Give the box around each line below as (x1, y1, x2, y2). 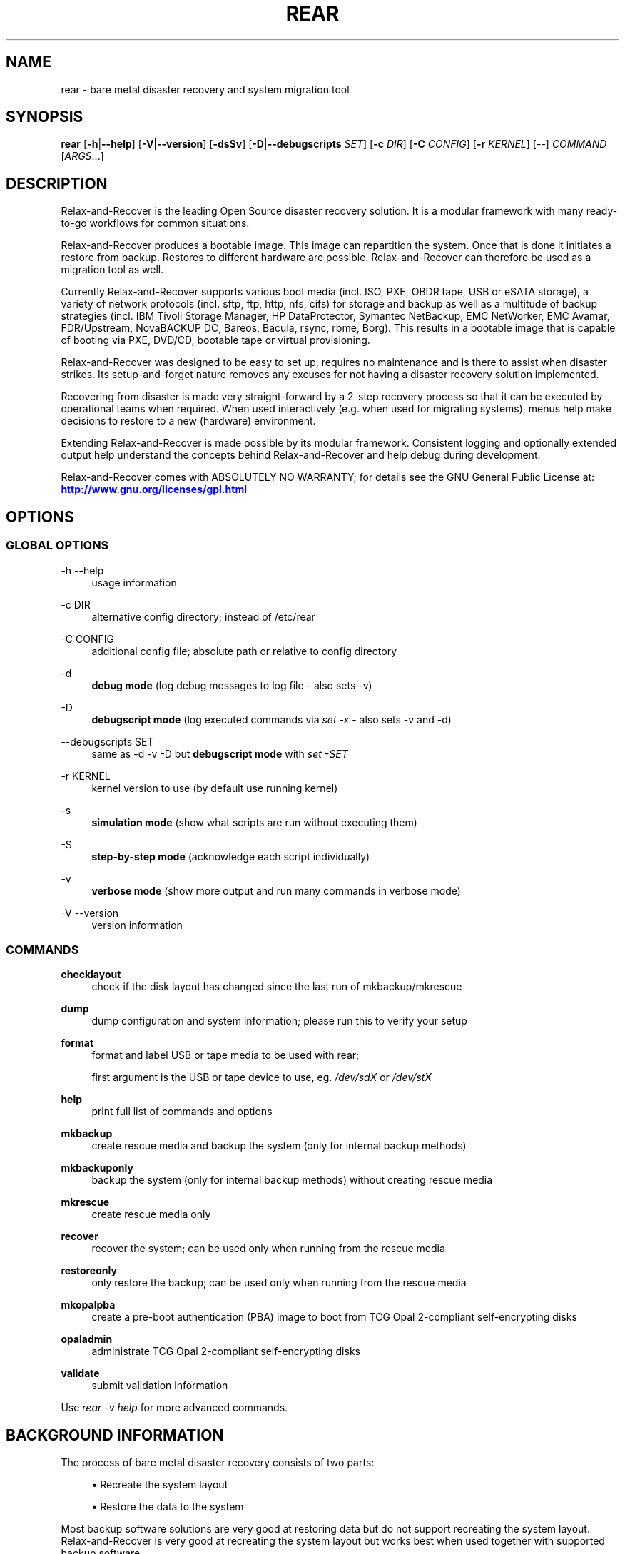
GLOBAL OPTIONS (6, 538, 109, 553)
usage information (91, 576, 177, 589)
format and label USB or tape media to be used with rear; (91, 1049, 360, 1062)
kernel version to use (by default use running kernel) (91, 781, 338, 794)
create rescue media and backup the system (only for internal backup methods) (91, 1139, 467, 1152)
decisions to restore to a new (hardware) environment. (61, 415, 316, 427)
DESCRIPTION (6, 174, 108, 193)
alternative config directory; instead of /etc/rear (91, 610, 315, 623)
